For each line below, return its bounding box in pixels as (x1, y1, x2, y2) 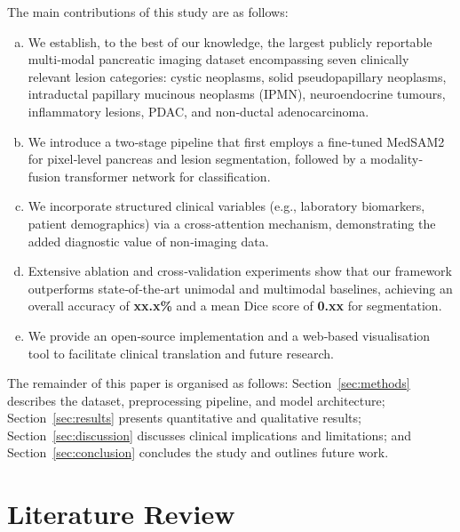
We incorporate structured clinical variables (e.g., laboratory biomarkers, (28, 197, 425, 215)
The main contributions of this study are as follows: (7, 3, 289, 20)
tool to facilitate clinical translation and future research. (28, 343, 334, 362)
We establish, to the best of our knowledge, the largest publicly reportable (28, 32, 432, 51)
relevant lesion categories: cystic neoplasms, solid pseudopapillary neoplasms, (28, 67, 447, 85)
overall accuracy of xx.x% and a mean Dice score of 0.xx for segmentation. (28, 296, 442, 315)
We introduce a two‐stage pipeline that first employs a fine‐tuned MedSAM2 (28, 132, 445, 150)
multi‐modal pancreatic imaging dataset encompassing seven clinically (28, 50, 409, 69)
